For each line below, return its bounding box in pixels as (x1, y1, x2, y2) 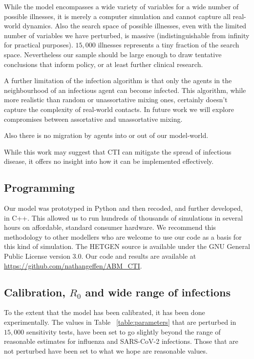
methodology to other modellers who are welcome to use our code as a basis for (4, 231, 242, 242)
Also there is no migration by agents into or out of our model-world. (4, 130, 209, 140)
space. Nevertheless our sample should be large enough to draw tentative (4, 49, 222, 59)
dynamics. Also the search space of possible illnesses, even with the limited (22, 21, 247, 31)
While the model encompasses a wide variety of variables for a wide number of (4, 1, 239, 11)
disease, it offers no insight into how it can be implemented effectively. (4, 156, 214, 166)
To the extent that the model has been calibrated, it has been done (4, 307, 205, 317)
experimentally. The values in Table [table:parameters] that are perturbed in (4, 317, 236, 327)
